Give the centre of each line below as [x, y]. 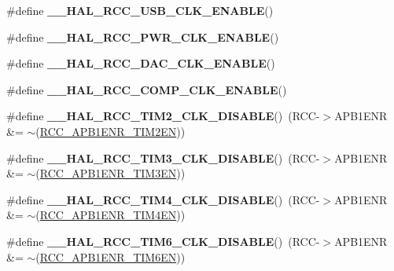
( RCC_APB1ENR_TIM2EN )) [110, 131]
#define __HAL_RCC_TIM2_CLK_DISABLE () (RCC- [163, 116]
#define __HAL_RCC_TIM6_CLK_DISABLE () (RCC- [163, 241]
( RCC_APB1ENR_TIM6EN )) [110, 256]
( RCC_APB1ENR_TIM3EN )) [110, 173]
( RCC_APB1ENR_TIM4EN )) [110, 215]
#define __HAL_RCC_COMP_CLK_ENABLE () [147, 89]
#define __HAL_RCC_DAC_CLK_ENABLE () [141, 63]
